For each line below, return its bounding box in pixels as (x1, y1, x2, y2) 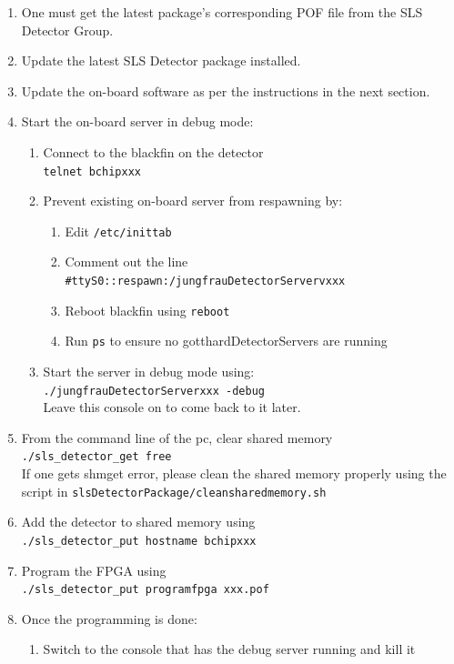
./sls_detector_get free (21, 450, 172, 464)
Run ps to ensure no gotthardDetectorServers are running (65, 331, 388, 350)
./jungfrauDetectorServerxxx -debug (43, 384, 265, 397)
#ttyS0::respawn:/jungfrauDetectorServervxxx (65, 275, 346, 288)
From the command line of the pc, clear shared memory (21, 428, 333, 447)
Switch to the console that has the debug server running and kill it (43, 639, 416, 659)
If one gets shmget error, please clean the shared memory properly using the (21, 464, 447, 483)
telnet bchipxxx (43, 165, 141, 178)
